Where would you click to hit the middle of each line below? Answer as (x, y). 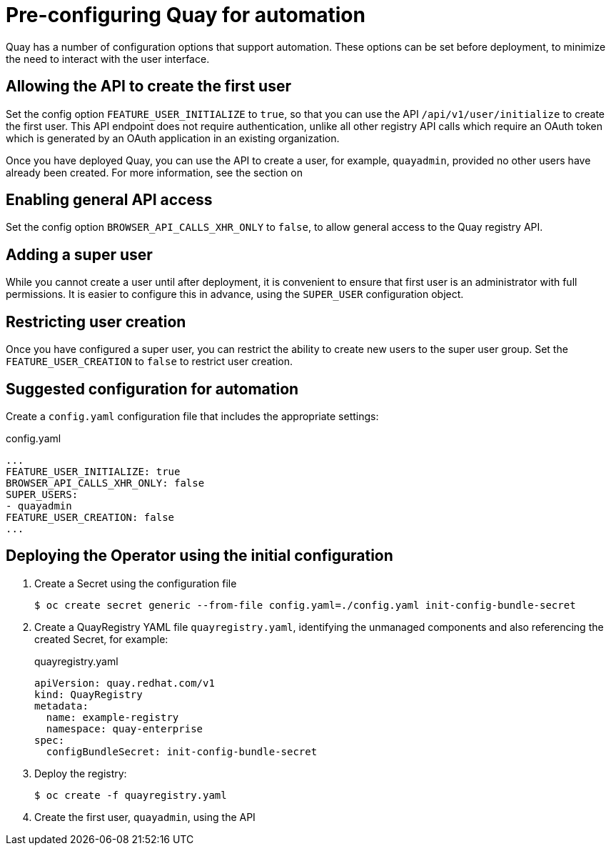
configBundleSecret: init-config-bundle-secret (182, 751)
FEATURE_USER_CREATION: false (90, 517)
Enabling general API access (109, 200)
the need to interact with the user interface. (108, 59)
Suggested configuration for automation (152, 389)
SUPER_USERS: (42, 494)
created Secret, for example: (101, 639)
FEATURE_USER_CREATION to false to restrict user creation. (149, 362)
